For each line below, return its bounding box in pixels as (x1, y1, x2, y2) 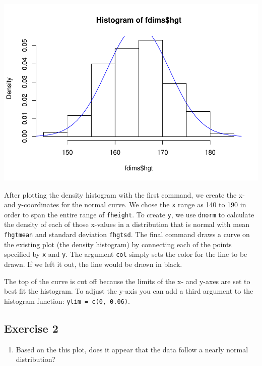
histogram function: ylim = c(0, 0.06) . (4, 295, 130, 306)
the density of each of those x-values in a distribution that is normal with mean (4, 219, 249, 230)
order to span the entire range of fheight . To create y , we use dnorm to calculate (4, 209, 254, 219)
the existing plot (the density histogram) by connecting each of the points (4, 239, 232, 249)
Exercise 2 (4, 320, 58, 336)
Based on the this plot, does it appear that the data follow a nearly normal (16, 344, 248, 354)
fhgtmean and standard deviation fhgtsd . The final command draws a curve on (4, 229, 250, 240)
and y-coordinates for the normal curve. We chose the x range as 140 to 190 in (4, 199, 246, 210)
